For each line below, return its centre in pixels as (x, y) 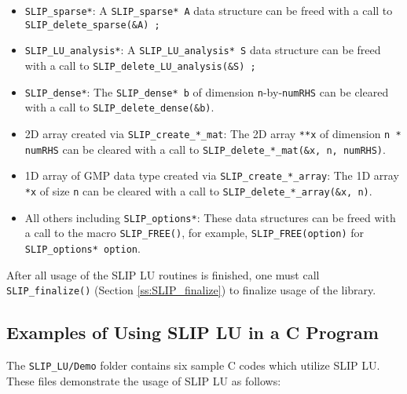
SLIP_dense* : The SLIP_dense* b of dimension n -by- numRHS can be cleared (207, 91)
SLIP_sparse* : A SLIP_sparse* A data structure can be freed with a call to (209, 10)
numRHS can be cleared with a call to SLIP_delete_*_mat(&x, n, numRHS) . (205, 149)
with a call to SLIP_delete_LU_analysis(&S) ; (140, 65)
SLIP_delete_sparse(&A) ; (92, 25)
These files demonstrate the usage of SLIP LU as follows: (144, 380)
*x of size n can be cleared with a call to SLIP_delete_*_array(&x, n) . (198, 190)
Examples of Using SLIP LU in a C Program (192, 332)
